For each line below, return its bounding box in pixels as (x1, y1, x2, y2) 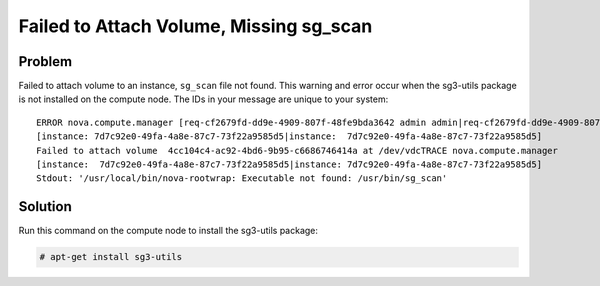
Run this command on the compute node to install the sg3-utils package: (18, 225, 319, 237)
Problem (18, 53, 73, 70)
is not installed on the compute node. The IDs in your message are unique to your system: (18, 93, 389, 105)
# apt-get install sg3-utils (39, 251, 183, 263)
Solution (18, 198, 72, 215)
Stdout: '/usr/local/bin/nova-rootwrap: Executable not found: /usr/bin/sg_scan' (36, 173, 448, 184)
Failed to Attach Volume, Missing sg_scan (18, 15, 373, 37)
